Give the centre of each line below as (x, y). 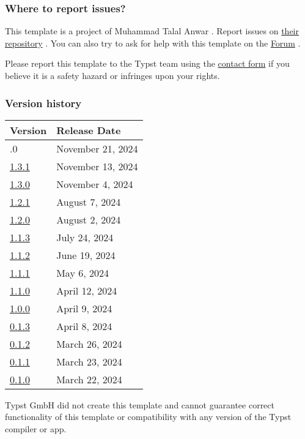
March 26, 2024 (89, 343)
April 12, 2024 (87, 290)
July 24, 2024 (85, 237)
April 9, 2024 (84, 308)
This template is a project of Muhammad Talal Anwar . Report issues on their (152, 31)
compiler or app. (36, 429)
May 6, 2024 (83, 272)
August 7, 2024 (89, 201)
